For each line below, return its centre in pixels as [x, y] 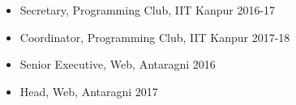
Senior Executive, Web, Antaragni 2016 [118, 64]
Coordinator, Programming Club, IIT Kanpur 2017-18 [155, 37]
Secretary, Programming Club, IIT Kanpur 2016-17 [148, 10]
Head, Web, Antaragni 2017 [89, 91]
